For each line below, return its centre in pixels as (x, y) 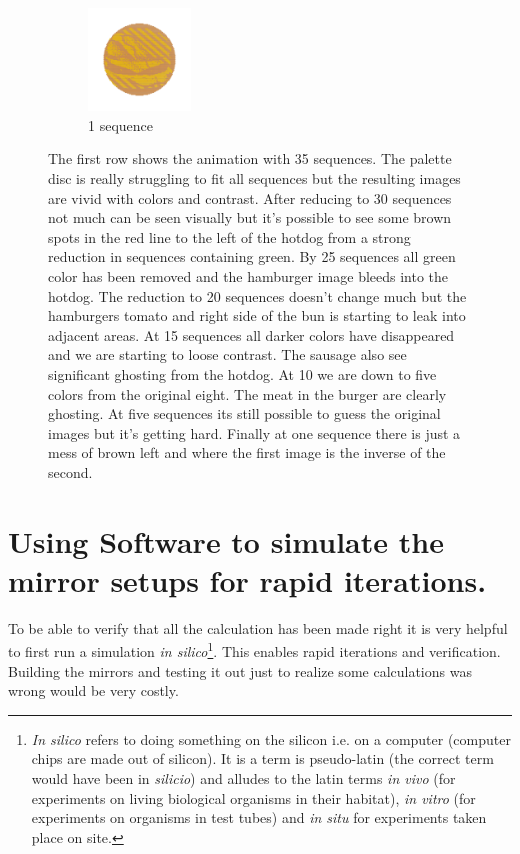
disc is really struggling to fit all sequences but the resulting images (254, 177)
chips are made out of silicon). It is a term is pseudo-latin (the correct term (262, 758)
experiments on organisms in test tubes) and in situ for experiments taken (259, 817)
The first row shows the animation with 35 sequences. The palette (250, 158)
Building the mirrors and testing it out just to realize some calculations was (240, 670)
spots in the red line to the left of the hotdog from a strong (229, 236)
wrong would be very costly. (93, 690)
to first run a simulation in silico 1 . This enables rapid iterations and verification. (254, 650)
